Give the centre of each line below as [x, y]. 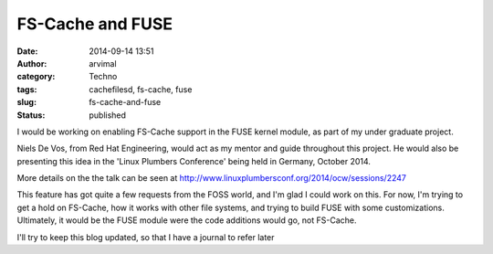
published [108, 115]
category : [36, 77]
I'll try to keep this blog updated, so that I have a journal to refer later [146, 237]
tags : [27, 89]
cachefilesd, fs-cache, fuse [141, 89]
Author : [32, 63]
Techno [103, 77]
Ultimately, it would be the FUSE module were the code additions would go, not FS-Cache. [187, 220]
